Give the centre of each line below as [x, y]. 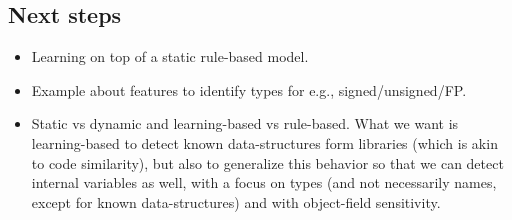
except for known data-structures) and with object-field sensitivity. [236, 201]
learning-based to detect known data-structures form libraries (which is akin [264, 142]
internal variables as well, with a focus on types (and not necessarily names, [264, 182]
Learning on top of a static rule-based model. [170, 56]
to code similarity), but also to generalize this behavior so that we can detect [267, 162]
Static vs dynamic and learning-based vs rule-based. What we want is [245, 123]
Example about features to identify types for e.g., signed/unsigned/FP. [249, 89]
